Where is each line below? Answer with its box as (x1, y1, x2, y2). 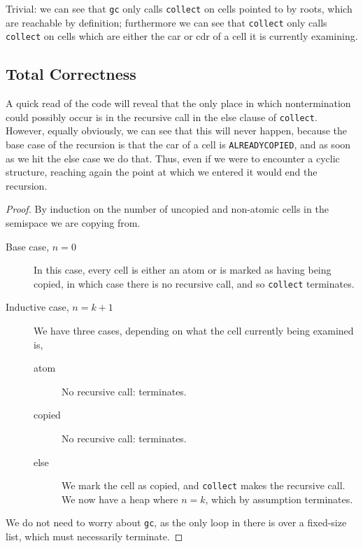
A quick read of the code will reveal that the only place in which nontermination (6, 96, 351, 111)
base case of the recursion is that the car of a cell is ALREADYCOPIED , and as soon (6, 137, 351, 152)
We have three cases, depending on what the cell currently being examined (34, 323, 354, 338)
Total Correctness (6, 63, 136, 85)
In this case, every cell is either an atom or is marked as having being (34, 262, 332, 277)
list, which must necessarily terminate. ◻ (6, 529, 183, 544)
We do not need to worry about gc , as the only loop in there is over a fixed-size (6, 515, 347, 530)
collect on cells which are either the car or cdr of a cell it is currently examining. (6, 29, 358, 43)
